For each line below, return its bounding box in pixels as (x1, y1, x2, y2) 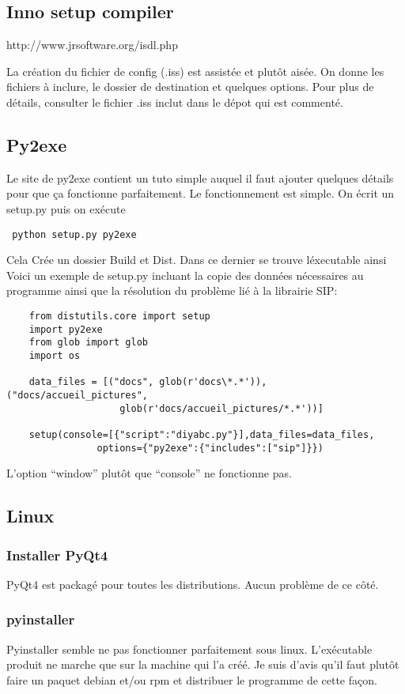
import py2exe (28, 323, 103, 335)
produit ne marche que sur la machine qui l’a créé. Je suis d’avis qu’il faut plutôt (6, 656, 399, 673)
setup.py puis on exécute (6, 200, 126, 217)
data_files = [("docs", (28, 376, 154, 388)
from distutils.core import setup (28, 311, 210, 322)
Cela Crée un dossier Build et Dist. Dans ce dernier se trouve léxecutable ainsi (6, 251, 387, 268)
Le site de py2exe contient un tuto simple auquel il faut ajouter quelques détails (6, 169, 394, 186)
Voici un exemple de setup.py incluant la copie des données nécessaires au (6, 266, 364, 283)
